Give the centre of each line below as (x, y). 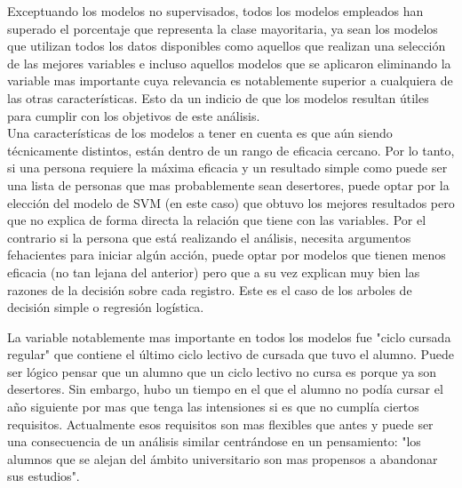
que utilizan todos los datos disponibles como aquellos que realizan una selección (227, 46)
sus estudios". (44, 476)
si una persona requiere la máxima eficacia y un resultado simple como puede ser (227, 168)
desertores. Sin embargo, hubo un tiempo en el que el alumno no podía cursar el (225, 389)
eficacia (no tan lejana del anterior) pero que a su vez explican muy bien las (214, 272)
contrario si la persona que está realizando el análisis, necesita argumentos (209, 237)
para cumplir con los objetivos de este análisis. (134, 115)
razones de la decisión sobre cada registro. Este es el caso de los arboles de (210, 289)
